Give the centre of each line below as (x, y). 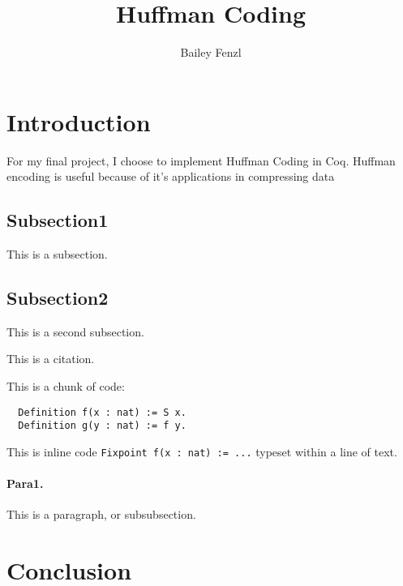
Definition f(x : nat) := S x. (102, 412)
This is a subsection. (57, 254)
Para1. (25, 483)
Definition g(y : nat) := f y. (102, 426)
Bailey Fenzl (211, 52)
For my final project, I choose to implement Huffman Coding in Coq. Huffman (201, 160)
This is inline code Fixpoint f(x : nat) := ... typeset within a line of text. (202, 451)
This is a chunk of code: (66, 386)
